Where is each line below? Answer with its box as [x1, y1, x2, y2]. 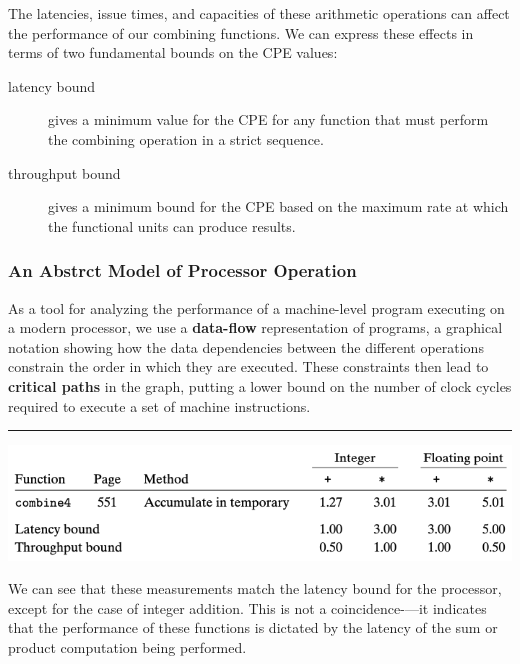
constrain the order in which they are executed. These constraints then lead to [8, 356, 489, 377]
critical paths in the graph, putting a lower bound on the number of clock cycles [8, 375, 512, 396]
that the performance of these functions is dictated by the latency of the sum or [8, 617, 498, 638]
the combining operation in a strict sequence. [48, 128, 324, 149]
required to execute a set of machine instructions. [8, 395, 311, 416]
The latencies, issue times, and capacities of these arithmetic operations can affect [8, 3, 510, 23]
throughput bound [8, 162, 121, 183]
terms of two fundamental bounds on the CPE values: [8, 42, 338, 63]
